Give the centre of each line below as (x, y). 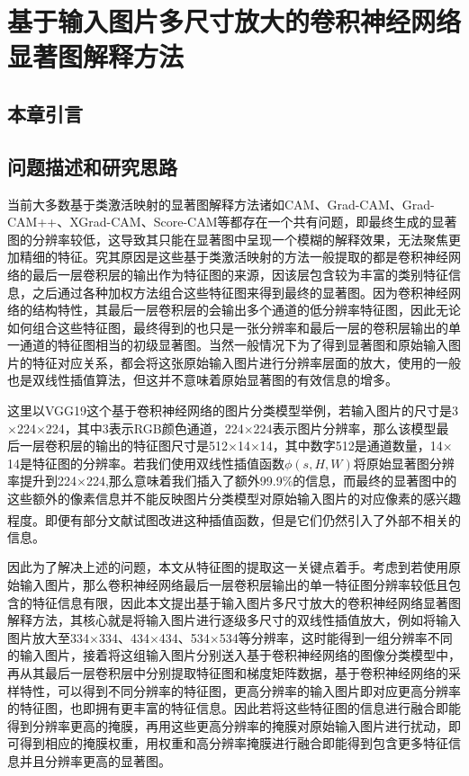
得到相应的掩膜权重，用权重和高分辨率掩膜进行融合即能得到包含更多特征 (234, 743)
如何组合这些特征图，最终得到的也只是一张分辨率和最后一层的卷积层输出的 (228, 327)
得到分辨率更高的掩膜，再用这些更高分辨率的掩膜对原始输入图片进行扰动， (228, 725)
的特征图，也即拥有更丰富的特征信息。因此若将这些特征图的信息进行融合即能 (234, 708)
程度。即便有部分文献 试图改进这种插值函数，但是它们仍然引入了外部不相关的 (234, 519)
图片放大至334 (48, 637)
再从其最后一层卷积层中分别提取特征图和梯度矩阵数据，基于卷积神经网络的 (228, 673)
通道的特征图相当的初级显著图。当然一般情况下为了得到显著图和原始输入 (234, 345)
